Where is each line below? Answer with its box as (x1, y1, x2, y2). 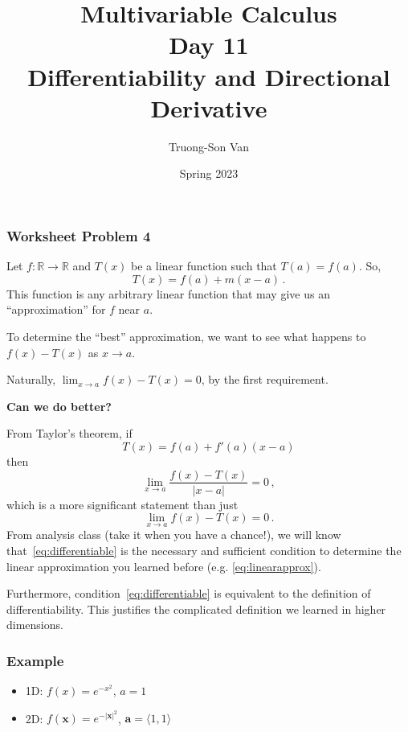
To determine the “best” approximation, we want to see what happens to (6, 327, 366, 344)
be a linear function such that (131, 257, 277, 274)
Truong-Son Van (168, 138, 249, 154)
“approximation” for (6, 301, 106, 318)
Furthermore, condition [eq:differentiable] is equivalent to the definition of (6, 585, 371, 602)
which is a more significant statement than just (6, 496, 239, 512)
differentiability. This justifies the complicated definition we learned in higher (6, 600, 386, 617)
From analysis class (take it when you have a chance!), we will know (6, 526, 341, 543)
